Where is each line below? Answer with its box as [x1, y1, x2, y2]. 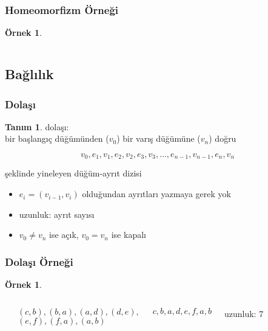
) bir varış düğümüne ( [116, 132, 201, 145]
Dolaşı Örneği [5, 254, 73, 269]
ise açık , [49, 228, 79, 241]
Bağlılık [5, 64, 54, 83]
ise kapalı [111, 228, 146, 241]
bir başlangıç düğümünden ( [5, 132, 109, 145]
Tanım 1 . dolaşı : [5, 120, 69, 133]
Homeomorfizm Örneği [5, 2, 119, 17]
